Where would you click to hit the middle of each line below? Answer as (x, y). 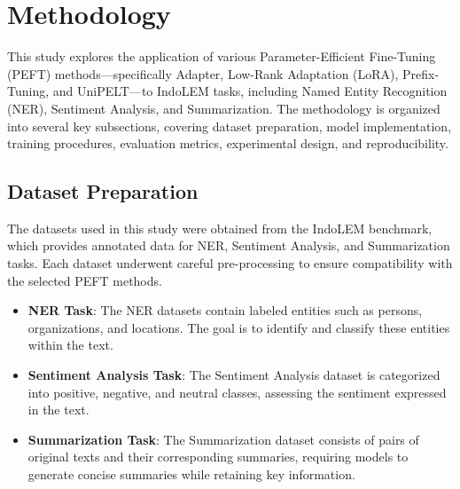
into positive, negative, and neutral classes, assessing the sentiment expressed (237, 392)
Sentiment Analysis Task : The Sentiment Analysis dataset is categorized (234, 375)
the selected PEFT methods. (85, 280)
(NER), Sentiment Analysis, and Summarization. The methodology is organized (224, 108)
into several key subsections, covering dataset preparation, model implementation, (230, 126)
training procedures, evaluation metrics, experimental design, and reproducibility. (228, 143)
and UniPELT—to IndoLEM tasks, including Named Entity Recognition (250, 91)
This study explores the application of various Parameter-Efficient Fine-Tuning (222, 56)
